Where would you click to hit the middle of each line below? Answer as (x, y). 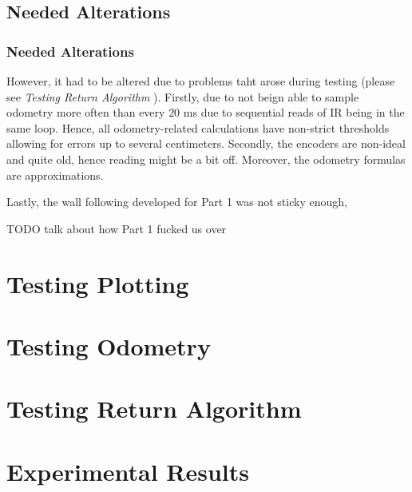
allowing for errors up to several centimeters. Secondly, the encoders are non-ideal (206, 143)
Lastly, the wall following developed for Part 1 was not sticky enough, (177, 202)
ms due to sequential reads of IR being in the (294, 112)
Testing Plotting (98, 283)
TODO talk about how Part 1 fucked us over (117, 228)
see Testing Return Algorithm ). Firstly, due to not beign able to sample (183, 96)
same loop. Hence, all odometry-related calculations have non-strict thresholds (198, 127)
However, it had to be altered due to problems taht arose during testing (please (201, 81)
